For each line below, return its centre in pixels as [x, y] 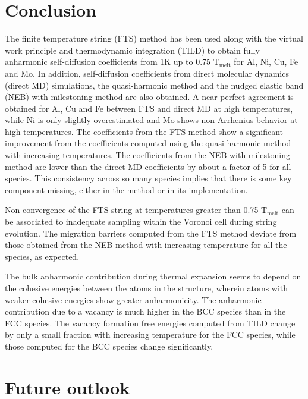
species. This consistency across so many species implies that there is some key [148, 178]
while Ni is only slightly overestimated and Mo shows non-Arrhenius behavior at [151, 120]
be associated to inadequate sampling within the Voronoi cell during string [141, 222]
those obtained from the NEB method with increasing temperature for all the [146, 245]
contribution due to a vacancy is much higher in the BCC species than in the [145, 311]
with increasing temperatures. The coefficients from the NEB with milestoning [147, 155]
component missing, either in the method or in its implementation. [126, 189]
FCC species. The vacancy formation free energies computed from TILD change [150, 323]
